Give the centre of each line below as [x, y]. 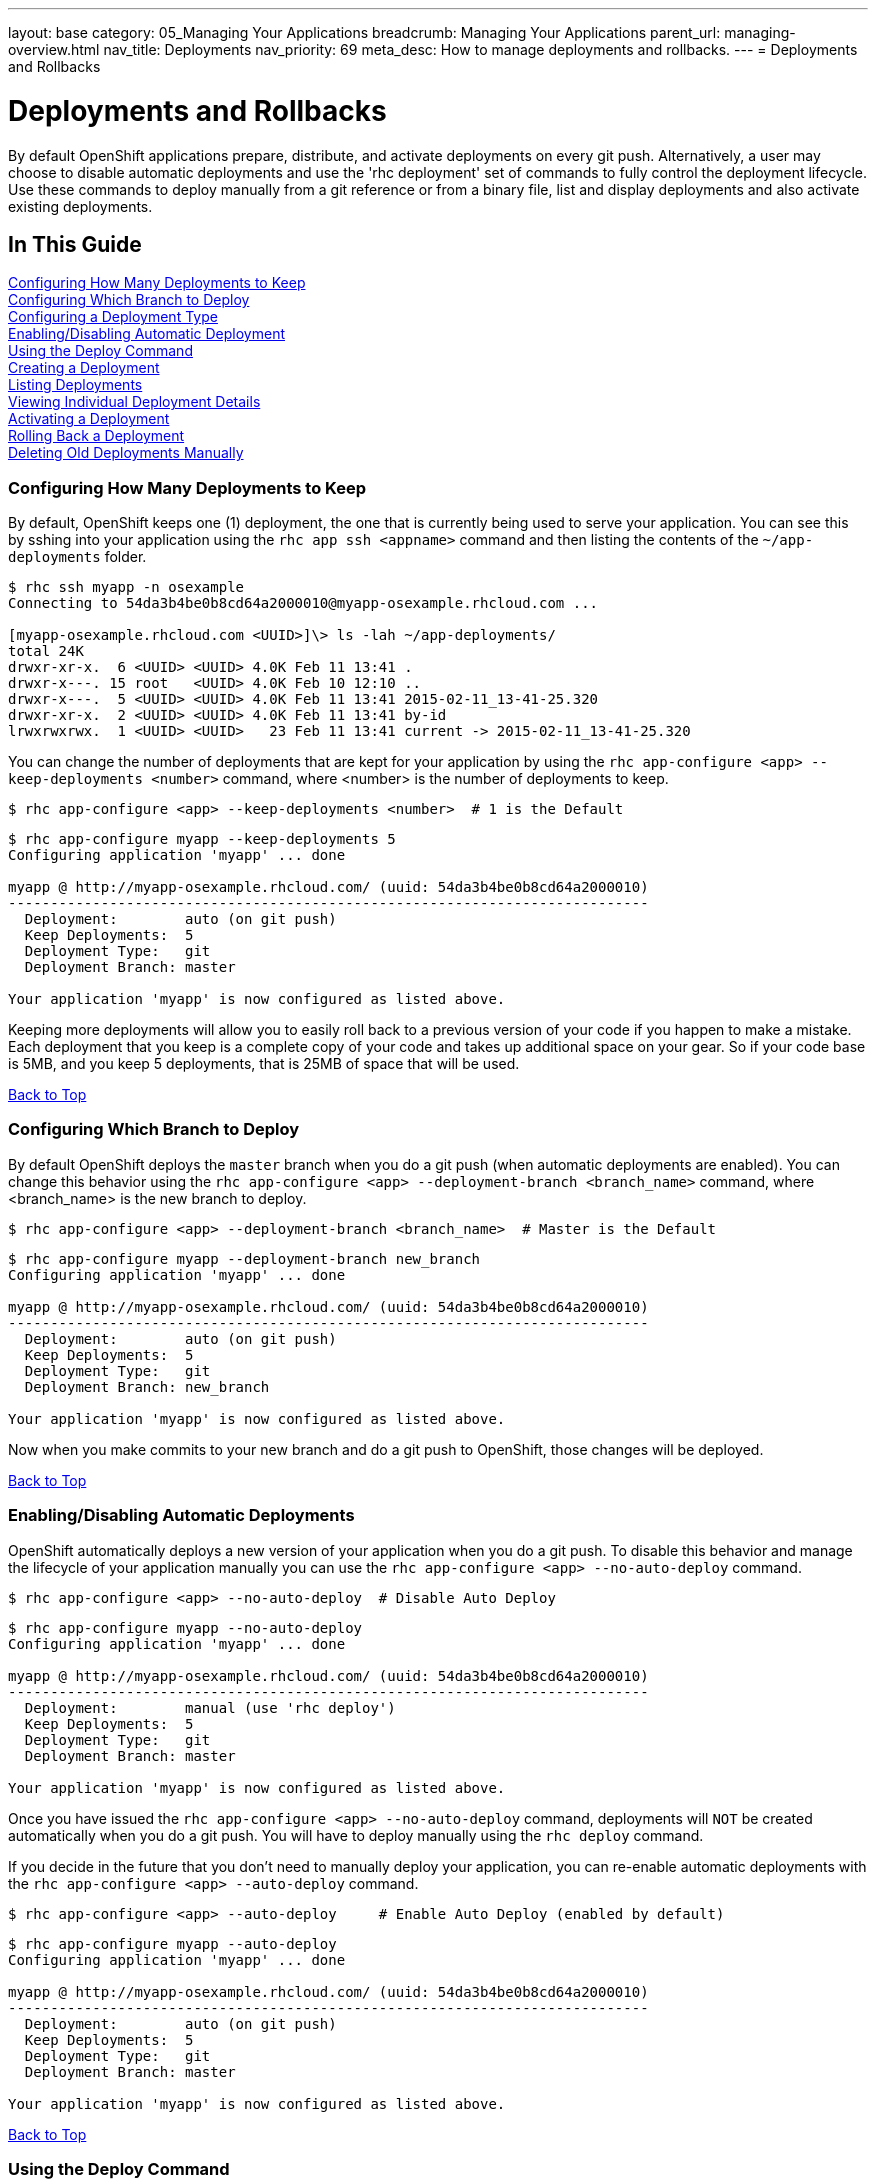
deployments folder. [77, 557]
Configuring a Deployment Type [113, 317]
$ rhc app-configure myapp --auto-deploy [172, 1943]
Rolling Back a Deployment [96, 436]
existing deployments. [80, 206]
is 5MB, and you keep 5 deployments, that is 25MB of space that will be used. [264, 1064]
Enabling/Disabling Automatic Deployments [181, 1515]
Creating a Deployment [84, 368]
